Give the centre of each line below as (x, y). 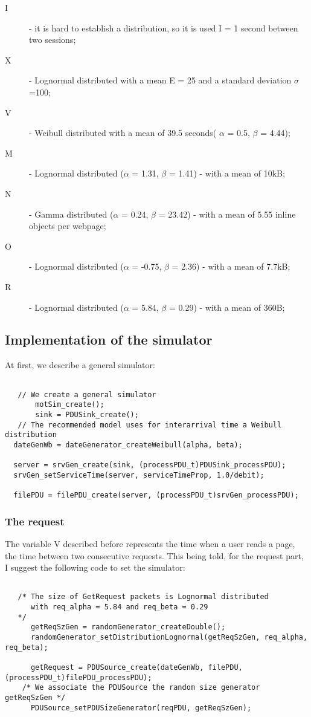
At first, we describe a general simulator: (80, 365)
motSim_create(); (70, 405)
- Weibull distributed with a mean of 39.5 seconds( (123, 133)
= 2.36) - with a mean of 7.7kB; (231, 266)
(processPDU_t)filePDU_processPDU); (79, 677)
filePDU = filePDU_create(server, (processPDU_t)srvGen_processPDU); (156, 495)
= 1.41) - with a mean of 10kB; (227, 173)
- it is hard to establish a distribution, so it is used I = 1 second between (164, 28)
